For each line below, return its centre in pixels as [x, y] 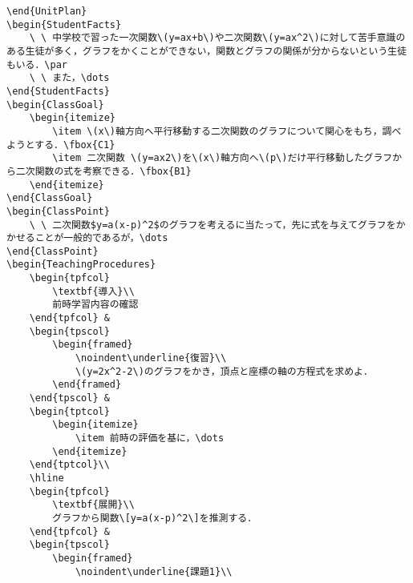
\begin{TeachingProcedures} [81, 265]
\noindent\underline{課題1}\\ [154, 571]
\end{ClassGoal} [50, 198]
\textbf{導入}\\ [93, 291]
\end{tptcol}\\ [69, 465]
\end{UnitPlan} [47, 11]
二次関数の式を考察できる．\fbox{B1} [103, 171]
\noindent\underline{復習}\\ [151, 358]
